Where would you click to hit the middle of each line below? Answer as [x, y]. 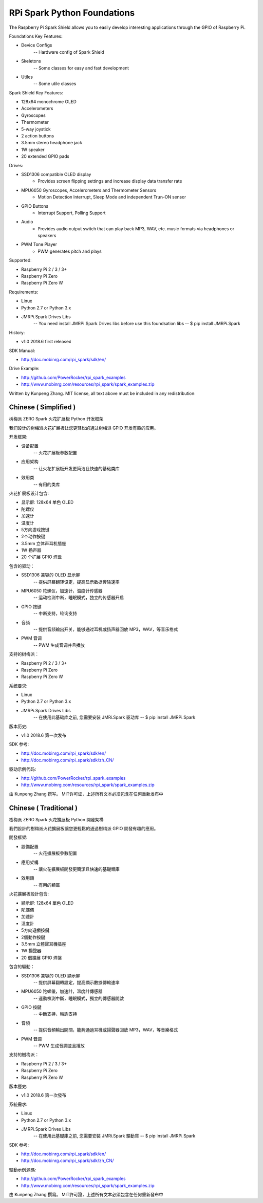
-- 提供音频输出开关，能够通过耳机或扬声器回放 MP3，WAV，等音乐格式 [106, 629]
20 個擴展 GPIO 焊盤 [42, 958]
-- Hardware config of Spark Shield [69, 52]
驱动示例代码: [23, 769]
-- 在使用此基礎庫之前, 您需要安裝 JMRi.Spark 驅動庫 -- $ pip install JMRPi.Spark [114, 1136]
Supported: [20, 260]
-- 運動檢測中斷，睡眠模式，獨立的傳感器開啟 [79, 998]
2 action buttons [38, 136]
